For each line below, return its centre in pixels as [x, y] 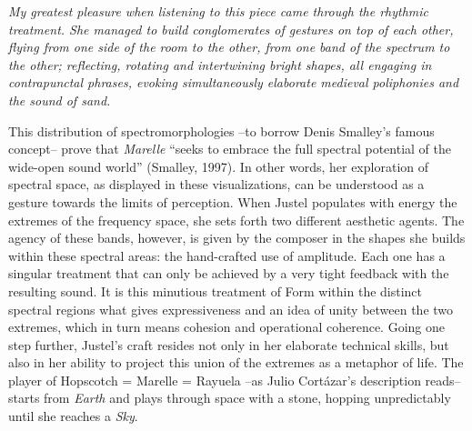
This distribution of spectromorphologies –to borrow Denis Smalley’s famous [221, 130]
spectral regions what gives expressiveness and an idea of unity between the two [231, 309]
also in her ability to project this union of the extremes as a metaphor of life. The [236, 362]
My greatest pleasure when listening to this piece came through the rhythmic [218, 11]
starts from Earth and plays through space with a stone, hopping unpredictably [230, 398]
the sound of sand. [60, 100]
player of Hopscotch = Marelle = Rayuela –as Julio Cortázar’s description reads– [235, 380]
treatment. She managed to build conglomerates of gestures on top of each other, [231, 29]
